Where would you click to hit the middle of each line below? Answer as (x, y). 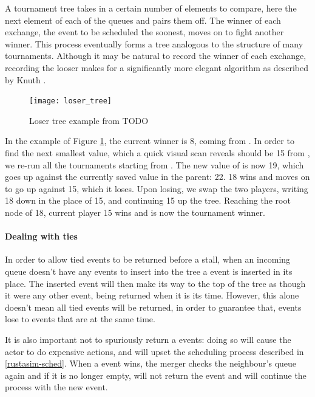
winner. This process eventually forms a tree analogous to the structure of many (154, 43)
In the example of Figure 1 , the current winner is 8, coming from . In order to (150, 141)
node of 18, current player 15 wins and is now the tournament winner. (135, 212)
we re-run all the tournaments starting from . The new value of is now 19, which (154, 164)
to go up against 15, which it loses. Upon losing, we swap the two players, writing (157, 188)
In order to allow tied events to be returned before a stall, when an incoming (148, 259)
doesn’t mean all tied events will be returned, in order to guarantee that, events (153, 307)
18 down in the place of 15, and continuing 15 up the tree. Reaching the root (148, 200)
